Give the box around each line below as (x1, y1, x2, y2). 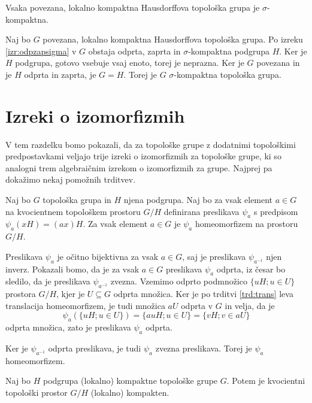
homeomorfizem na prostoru (195, 217, 298, 230)
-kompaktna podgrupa (188, 44, 269, 57)
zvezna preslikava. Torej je (155, 342, 252, 354)
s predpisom (253, 205, 298, 217)
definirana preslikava (163, 205, 240, 217)
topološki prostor (5, 386, 68, 398)
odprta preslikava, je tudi (48, 342, 141, 354)
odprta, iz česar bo (216, 262, 286, 275)
